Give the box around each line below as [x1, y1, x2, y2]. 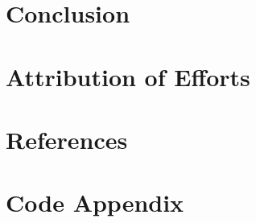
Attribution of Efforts [6, 60, 250, 93]
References [6, 122, 128, 155]
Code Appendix [6, 186, 184, 219]
